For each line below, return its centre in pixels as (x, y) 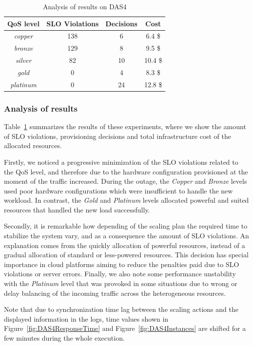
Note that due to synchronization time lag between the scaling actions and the (121, 309)
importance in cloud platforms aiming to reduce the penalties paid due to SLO (122, 264)
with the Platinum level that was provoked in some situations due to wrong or (121, 283)
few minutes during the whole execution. (64, 338)
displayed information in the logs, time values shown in (86, 318)
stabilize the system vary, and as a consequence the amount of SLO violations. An (126, 236)
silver (23, 60)
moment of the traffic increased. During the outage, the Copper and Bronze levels (126, 181)
